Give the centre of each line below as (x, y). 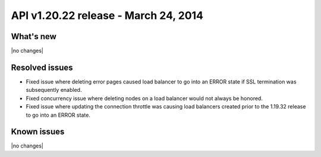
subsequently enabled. (54, 90)
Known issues (38, 132)
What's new (34, 36)
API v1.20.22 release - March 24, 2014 (107, 15)
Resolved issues (42, 67)
